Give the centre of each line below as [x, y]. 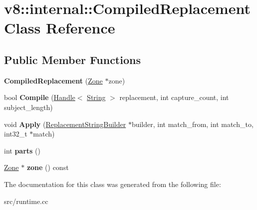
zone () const [48, 167]
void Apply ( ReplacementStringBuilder [65, 124]
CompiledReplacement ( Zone [53, 80]
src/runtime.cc [26, 201]
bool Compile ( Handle [40, 97]
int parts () [22, 150]
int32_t [16, 134]
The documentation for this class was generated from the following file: [113, 184]
